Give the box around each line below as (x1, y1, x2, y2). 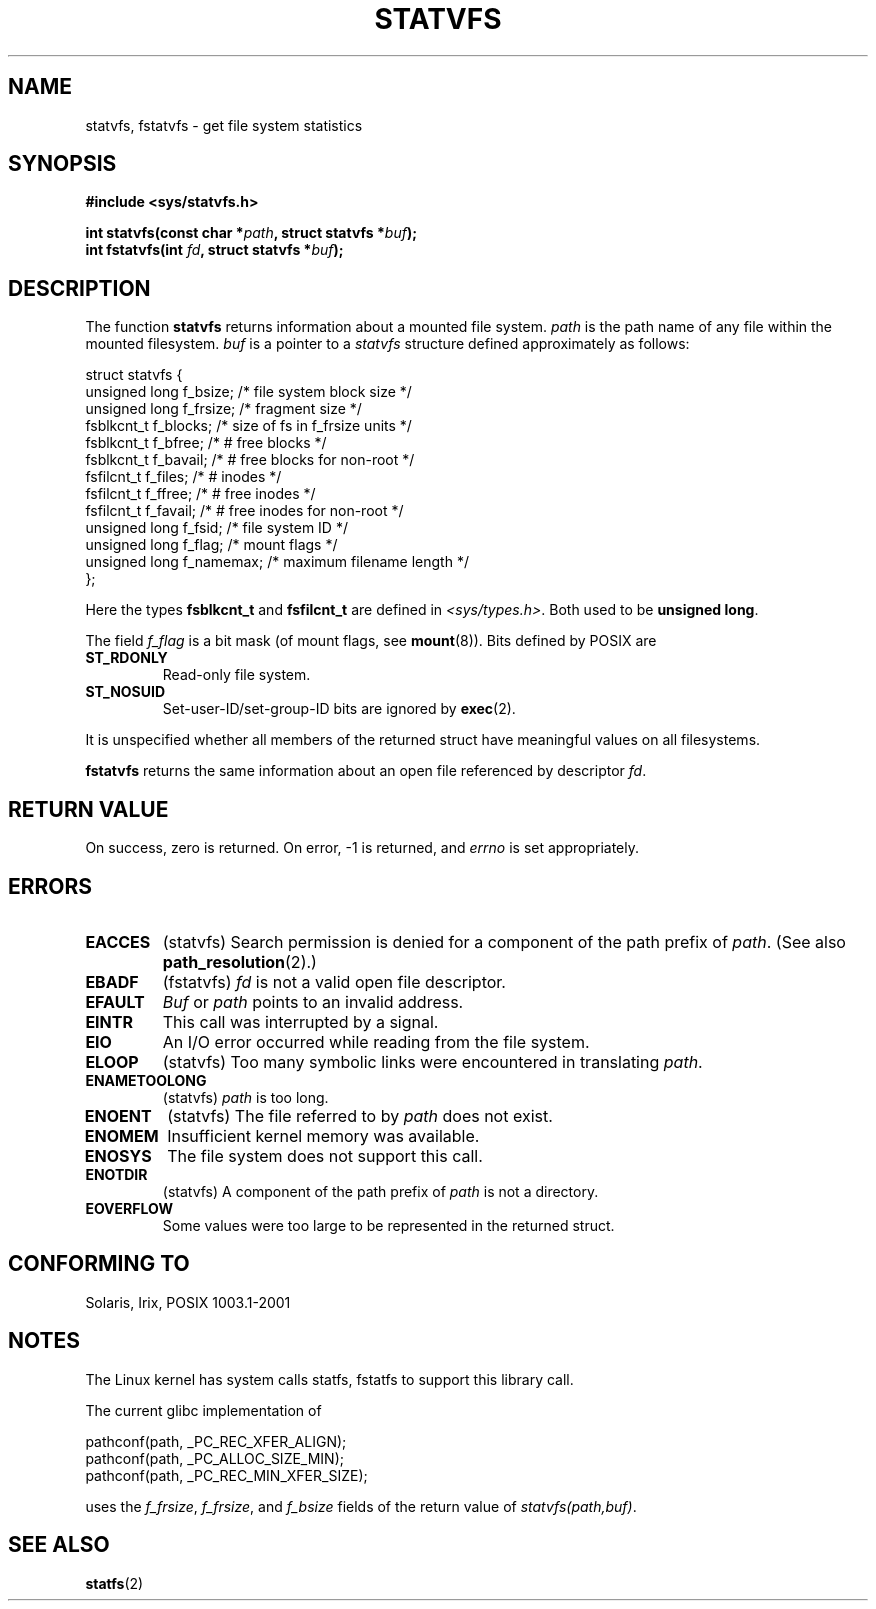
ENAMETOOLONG (85, 1071, 207, 1089)
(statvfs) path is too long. (162, 1088, 329, 1106)
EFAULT (85, 991, 145, 1012)
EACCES (85, 931, 151, 952)
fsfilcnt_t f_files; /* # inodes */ (85, 468, 282, 486)
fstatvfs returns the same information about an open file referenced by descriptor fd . (85, 762, 647, 780)
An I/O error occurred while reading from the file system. (162, 1031, 590, 1052)
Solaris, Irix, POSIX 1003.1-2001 (85, 1293, 291, 1311)
